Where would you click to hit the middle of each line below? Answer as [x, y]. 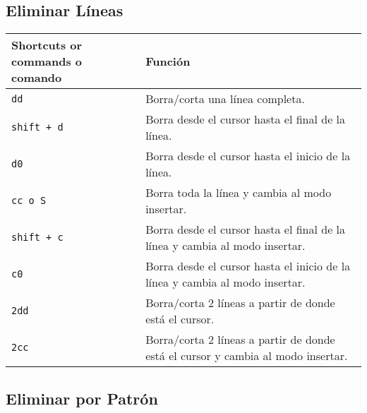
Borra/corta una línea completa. [225, 99]
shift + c [37, 238]
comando [37, 78]
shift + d [37, 127]
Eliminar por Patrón [82, 398]
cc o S [29, 201]
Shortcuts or [47, 45]
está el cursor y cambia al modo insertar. [247, 356]
